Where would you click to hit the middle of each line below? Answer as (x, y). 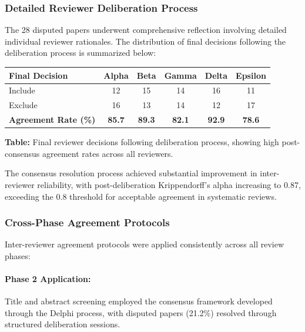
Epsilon (251, 75)
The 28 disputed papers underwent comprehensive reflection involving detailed (146, 30)
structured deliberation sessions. (63, 324)
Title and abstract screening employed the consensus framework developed (139, 301)
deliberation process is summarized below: (81, 53)
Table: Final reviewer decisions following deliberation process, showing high (142, 142)
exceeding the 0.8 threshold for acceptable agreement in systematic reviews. (141, 196)
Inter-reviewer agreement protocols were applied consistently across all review (145, 244)
